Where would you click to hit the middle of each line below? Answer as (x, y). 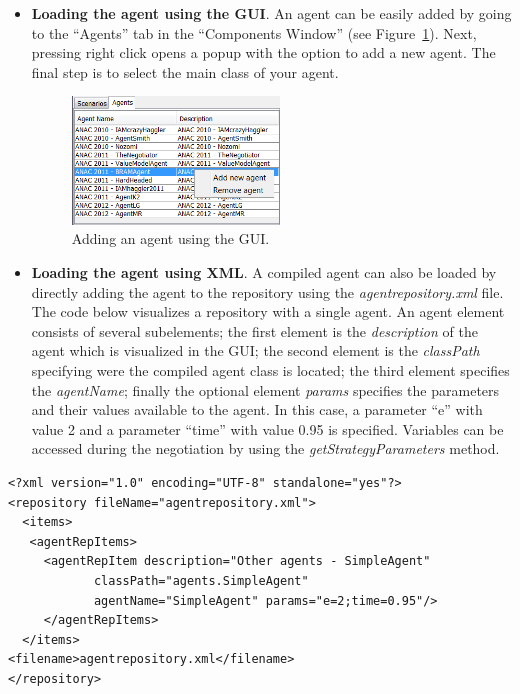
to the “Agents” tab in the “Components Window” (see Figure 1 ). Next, (254, 32)
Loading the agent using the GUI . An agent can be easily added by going (271, 13)
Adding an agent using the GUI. (170, 238)
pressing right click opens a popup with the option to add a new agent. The (263, 52)
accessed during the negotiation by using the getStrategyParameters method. (265, 448)
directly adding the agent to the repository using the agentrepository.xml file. (267, 291)
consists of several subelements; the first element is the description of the (254, 330)
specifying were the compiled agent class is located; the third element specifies (270, 370)
